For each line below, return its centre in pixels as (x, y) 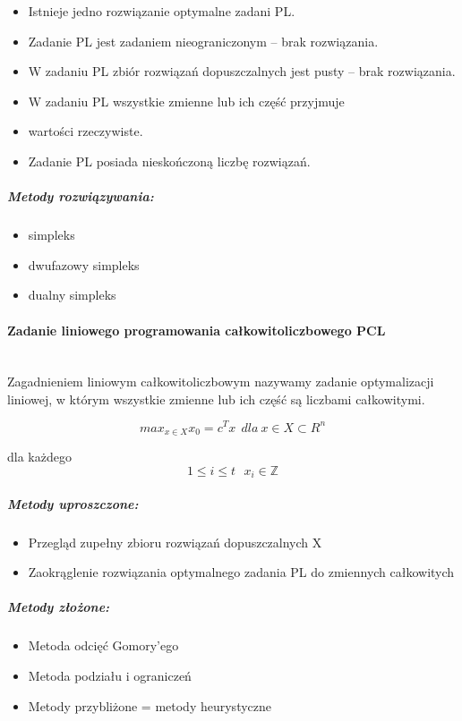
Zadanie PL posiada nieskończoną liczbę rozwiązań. (169, 161)
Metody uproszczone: (73, 503)
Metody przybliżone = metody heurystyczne (150, 705)
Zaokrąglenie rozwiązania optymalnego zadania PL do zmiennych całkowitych (241, 572)
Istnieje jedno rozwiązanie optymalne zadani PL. (162, 11)
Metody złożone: (59, 607)
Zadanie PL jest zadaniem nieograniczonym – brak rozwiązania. (203, 41)
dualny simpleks (72, 295)
